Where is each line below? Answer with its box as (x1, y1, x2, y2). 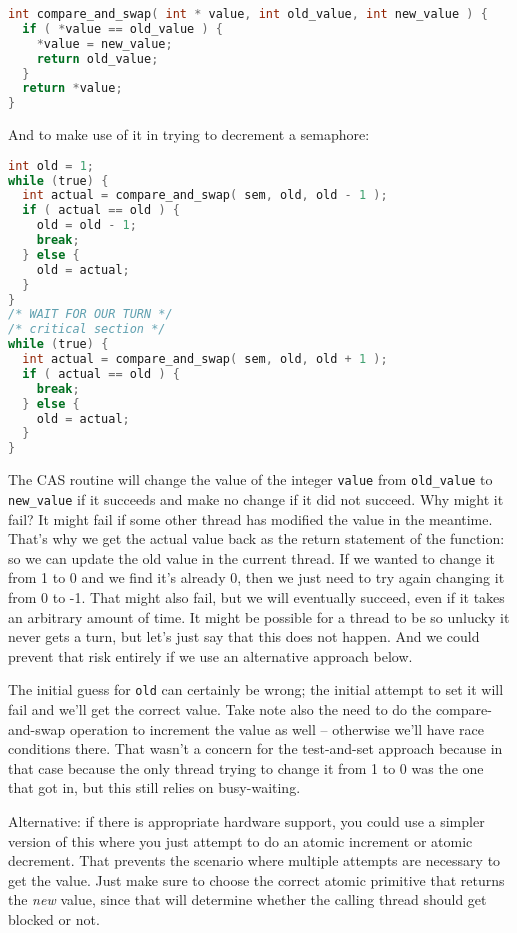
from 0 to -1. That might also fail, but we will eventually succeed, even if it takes (8, 586, 505, 607)
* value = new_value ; (36, 36, 173, 51)
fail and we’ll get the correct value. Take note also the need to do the (8, 698, 432, 719)
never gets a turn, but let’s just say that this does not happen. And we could (8, 626, 480, 647)
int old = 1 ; (8, 158, 94, 173)
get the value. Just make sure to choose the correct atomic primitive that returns (8, 869, 505, 890)
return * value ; (22, 81, 123, 96)
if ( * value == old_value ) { (22, 21, 223, 36)
